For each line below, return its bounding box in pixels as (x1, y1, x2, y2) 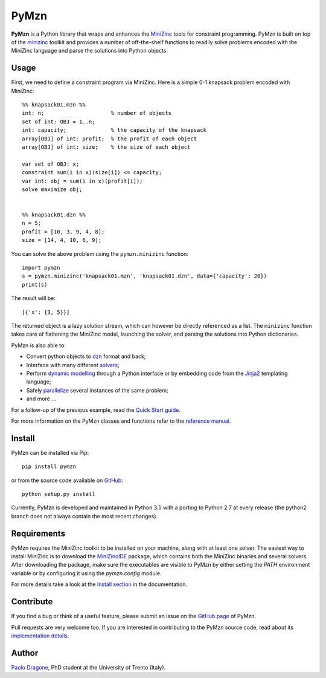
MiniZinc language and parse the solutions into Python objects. (11, 47, 168, 54)
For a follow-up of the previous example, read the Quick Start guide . (11, 406, 181, 414)
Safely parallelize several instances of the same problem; (26, 386, 168, 394)
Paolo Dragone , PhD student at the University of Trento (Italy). (11, 663, 166, 671)
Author (11, 648, 39, 658)
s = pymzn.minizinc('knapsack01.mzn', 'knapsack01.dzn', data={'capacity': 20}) (22, 273, 267, 279)
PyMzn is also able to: (11, 342, 66, 349)
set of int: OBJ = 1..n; (22, 118, 95, 125)
